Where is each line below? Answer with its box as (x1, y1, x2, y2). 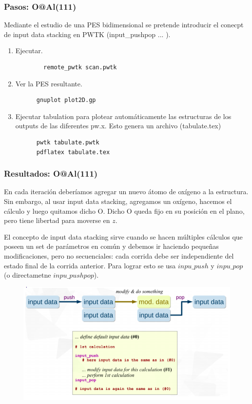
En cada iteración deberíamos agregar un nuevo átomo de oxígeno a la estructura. (4, 186, 249, 197)
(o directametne (4, 270, 51, 280)
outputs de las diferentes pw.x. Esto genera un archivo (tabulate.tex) (15, 121, 221, 131)
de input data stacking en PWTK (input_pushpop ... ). (4, 29, 171, 39)
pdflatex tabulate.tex (36, 148, 110, 156)
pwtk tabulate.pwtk (36, 139, 99, 146)
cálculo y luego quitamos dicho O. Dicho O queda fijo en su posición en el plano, (4, 205, 245, 216)
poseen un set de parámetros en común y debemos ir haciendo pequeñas (4, 241, 219, 251)
